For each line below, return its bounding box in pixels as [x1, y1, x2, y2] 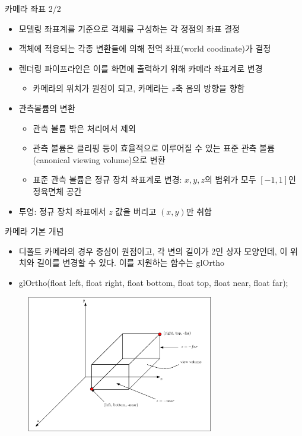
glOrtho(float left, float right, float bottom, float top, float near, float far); [18, 276, 288, 288]
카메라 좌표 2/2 [5, 2, 61, 14]
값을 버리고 [115, 205, 157, 217]
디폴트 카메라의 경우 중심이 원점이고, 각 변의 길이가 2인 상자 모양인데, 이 [18, 244, 288, 257]
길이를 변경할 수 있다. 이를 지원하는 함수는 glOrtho [37, 256, 225, 269]
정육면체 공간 [33, 184, 82, 197]
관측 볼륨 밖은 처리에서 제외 [33, 122, 136, 134]
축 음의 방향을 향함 [175, 82, 245, 94]
